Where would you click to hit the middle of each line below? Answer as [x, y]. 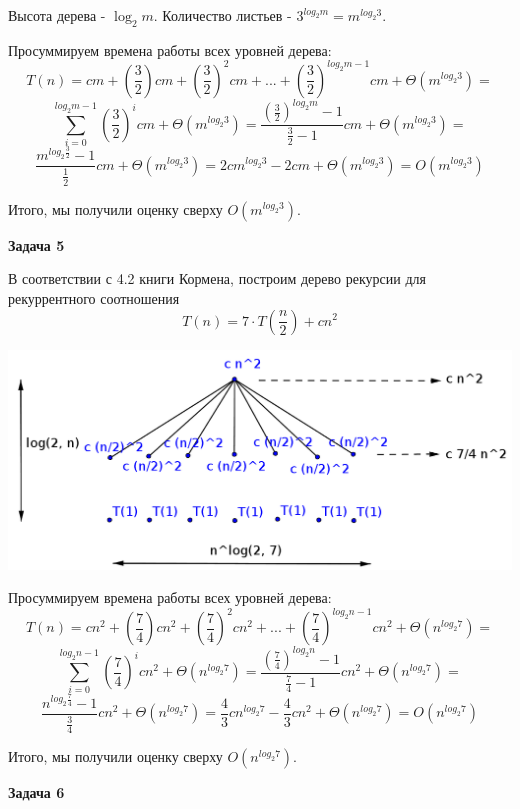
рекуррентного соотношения [94, 297]
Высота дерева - [57, 15]
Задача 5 [36, 244]
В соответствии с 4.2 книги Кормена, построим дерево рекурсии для [217, 278]
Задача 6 [36, 792]
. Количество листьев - [222, 15]
